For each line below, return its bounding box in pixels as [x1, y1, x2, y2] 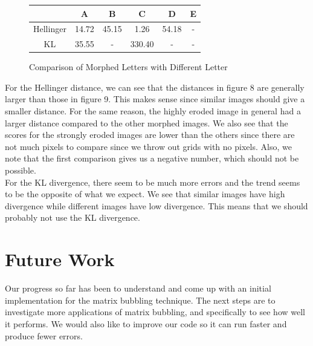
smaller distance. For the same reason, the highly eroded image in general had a [5, 105, 301, 117]
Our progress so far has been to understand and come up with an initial [5, 282, 271, 295]
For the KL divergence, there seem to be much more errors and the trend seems [5, 175, 300, 188]
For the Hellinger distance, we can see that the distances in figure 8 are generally [5, 80, 305, 93]
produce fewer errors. [5, 329, 83, 342]
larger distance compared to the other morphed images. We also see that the [5, 116, 288, 129]
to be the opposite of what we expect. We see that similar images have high [5, 188, 285, 200]
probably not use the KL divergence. [5, 211, 140, 224]
